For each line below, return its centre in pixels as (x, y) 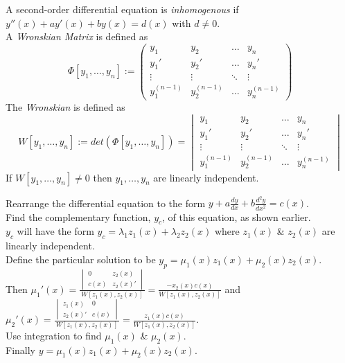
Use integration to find (54, 335)
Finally (20, 349)
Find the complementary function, (78, 216)
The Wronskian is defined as (65, 106)
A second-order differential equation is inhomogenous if (122, 9)
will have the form (55, 231)
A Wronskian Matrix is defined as (77, 36)
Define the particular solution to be (81, 259)
